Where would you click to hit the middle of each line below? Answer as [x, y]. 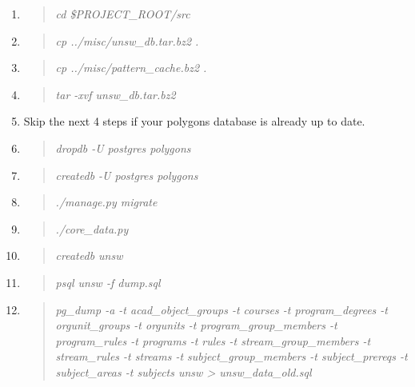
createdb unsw [89, 255]
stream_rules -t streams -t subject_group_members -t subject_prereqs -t [231, 356]
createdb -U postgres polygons [127, 175]
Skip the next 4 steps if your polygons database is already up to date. [194, 121]
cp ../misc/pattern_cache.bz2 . [131, 68]
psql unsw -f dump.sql [108, 282]
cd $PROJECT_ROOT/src [123, 14]
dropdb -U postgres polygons [123, 148]
